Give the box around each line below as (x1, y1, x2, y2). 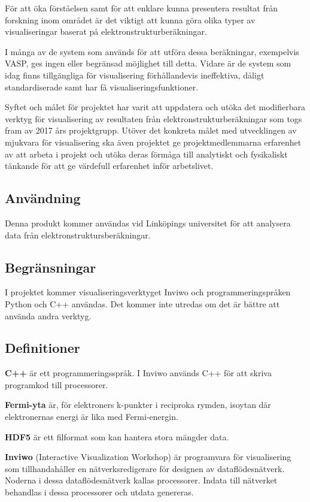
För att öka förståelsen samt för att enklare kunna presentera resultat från (5, 2, 278, 14)
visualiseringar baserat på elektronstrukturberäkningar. (5, 25, 207, 38)
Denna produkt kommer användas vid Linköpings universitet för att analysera (5, 216, 291, 229)
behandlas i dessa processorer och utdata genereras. (5, 486, 194, 498)
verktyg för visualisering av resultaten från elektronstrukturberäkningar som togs (5, 112, 302, 125)
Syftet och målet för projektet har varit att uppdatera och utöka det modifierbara (5, 101, 305, 113)
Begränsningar (5, 258, 96, 276)
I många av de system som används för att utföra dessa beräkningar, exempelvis (5, 45, 299, 58)
